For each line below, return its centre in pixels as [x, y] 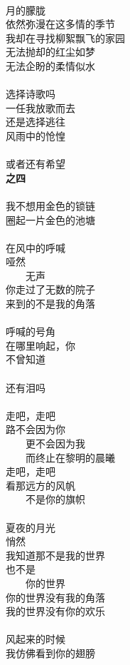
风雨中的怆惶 [36, 135]
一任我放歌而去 [40, 107]
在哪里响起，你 [40, 345]
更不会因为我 [55, 443]
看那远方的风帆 [40, 485]
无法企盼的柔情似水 [50, 65]
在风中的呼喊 [36, 247]
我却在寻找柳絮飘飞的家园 [65, 37]
